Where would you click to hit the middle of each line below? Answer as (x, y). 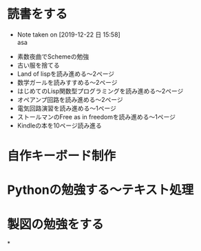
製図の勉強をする (56, 224)
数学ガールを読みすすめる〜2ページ (67, 82)
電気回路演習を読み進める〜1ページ (67, 108)
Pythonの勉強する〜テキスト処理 (100, 190)
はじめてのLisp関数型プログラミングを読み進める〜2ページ (100, 91)
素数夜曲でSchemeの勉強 (53, 57)
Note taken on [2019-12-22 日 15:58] (68, 34)
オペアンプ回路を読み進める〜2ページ (70, 99)
